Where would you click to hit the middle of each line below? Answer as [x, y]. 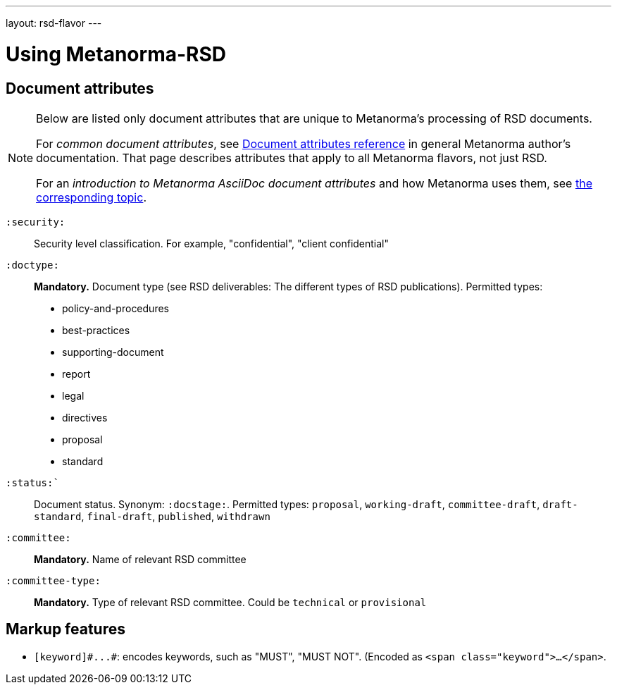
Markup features [66, 629]
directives [85, 417]
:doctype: [32, 265]
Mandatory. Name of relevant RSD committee [140, 559]
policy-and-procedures [116, 308]
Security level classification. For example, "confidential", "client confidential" [212, 243]
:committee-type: [53, 580]
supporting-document [113, 352]
